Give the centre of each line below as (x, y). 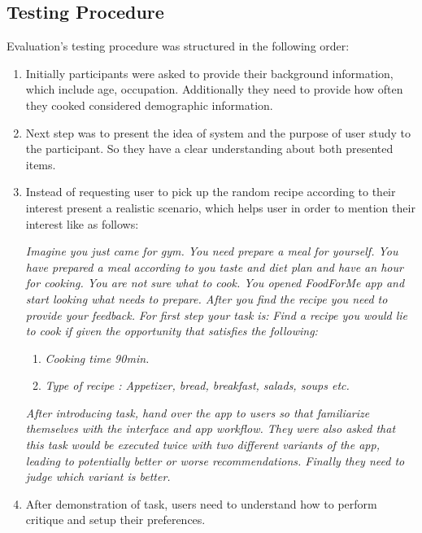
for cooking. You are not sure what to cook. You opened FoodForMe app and (215, 283)
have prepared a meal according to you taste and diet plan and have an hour (214, 266)
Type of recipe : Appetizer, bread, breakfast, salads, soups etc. (197, 385)
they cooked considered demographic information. (149, 105)
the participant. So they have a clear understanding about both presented (209, 149)
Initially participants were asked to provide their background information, (209, 73)
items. (41, 164)
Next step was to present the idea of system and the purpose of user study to (218, 132)
